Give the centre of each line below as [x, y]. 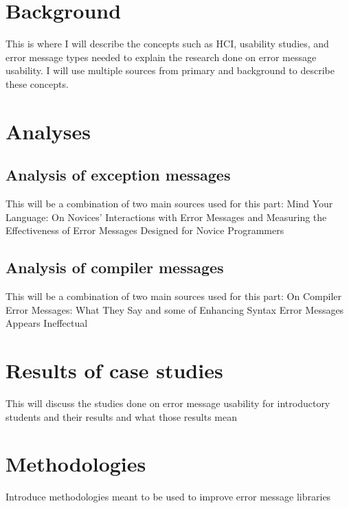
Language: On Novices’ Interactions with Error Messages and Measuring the [166, 217]
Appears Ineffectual [47, 323]
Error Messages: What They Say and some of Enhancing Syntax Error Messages [175, 309]
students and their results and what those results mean [122, 416]
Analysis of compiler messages [115, 267]
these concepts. [37, 83]
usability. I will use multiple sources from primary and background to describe [170, 70]
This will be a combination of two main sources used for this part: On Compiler [173, 296]
